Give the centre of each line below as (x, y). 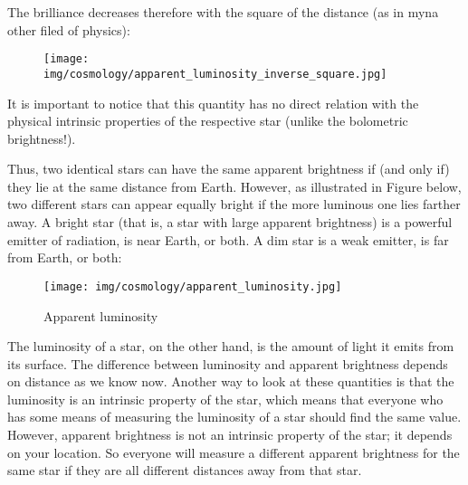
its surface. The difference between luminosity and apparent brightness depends (228, 363)
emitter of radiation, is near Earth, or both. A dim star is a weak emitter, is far (228, 239)
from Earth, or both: (65, 257)
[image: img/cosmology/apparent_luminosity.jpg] (193, 286)
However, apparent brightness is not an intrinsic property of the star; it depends (230, 435)
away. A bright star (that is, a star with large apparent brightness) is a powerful (230, 222)
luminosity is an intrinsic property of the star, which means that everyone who (225, 399)
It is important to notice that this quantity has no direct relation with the (213, 103)
